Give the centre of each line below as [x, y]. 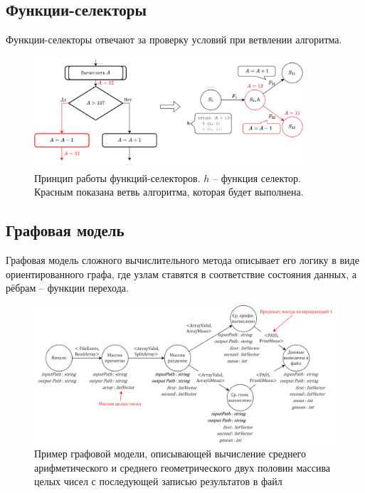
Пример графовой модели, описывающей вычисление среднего [170, 454]
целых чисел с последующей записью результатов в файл [158, 481]
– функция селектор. [256, 177]
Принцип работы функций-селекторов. [117, 177]
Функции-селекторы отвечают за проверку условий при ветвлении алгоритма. [174, 39]
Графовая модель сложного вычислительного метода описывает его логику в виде [182, 260]
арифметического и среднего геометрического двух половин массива [182, 467]
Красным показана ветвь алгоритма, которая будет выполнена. [169, 192]
